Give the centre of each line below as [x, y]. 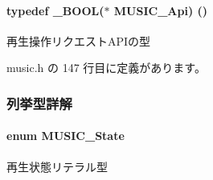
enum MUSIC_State [66, 136]
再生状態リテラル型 [57, 166]
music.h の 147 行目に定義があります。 [106, 68]
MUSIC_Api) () [161, 10]
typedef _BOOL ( [55, 10]
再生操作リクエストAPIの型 [79, 40]
